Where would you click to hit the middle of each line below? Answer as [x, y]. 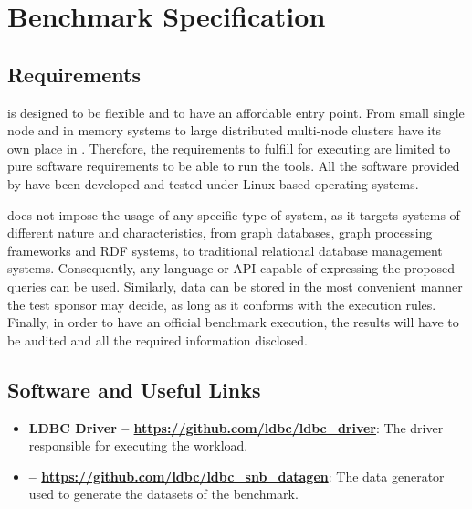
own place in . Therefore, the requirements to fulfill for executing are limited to [229, 148]
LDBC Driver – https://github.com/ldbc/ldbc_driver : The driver [236, 427]
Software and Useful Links [134, 389]
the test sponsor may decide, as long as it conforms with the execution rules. [222, 304]
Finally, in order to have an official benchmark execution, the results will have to [233, 322]
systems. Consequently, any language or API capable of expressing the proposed [231, 268]
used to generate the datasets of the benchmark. [163, 494]
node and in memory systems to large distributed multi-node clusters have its [225, 130]
